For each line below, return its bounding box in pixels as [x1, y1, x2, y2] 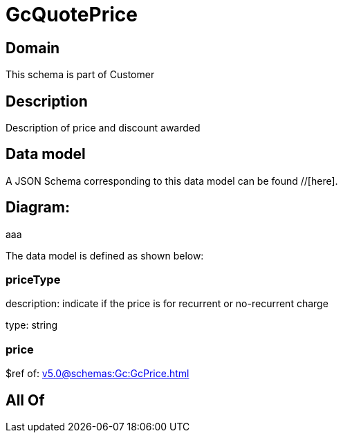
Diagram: [6, 199, 70, 217]
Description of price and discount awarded [6, 122, 201, 134]
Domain [6, 39, 60, 57]
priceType [6, 273, 61, 287]
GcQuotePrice [6, 3, 138, 26]
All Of [6, 391, 45, 409]
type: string [6, 319, 58, 331]
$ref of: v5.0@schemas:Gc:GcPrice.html [6, 367, 189, 380]
